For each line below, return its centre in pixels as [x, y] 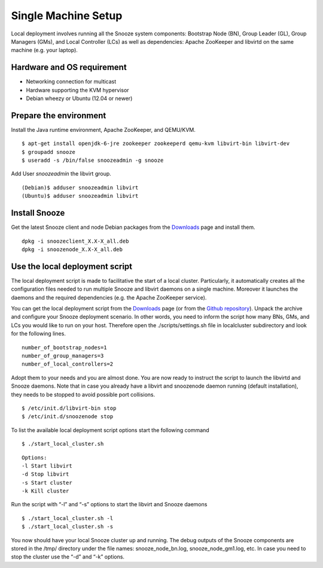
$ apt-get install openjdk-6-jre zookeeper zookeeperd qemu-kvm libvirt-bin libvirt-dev [156, 143]
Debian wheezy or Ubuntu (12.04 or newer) [79, 98]
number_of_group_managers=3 [63, 356]
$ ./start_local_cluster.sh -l [68, 518]
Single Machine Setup [67, 16]
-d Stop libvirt [45, 474]
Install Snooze [38, 213]
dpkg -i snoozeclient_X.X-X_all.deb [75, 241]
